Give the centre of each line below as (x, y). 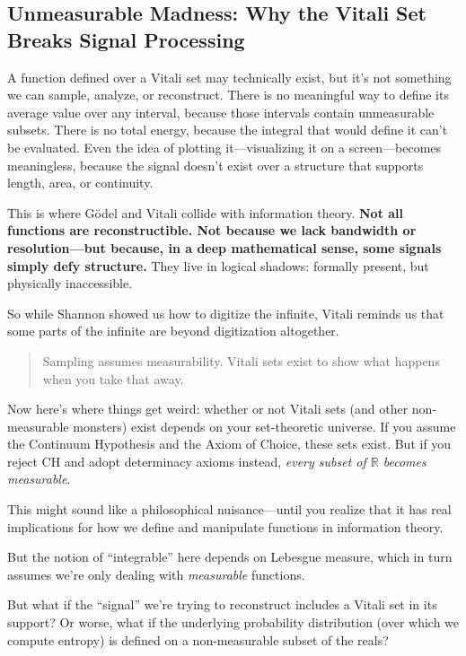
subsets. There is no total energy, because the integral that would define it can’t (228, 130)
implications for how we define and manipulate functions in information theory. (225, 526)
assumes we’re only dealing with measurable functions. (156, 574)
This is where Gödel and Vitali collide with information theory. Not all (206, 212)
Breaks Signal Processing (126, 39)
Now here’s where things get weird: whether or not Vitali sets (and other (208, 409)
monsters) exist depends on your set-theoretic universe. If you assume (264, 426)
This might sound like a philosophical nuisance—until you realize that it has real (229, 509)
